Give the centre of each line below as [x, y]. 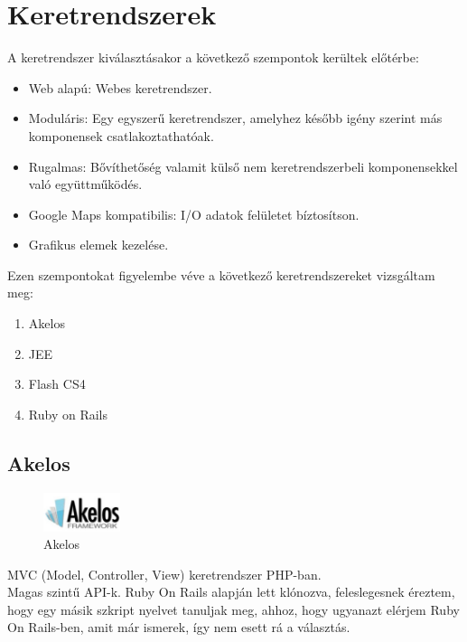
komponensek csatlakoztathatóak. [121, 135]
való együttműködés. [85, 184]
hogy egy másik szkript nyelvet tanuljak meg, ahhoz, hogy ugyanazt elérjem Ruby [233, 609]
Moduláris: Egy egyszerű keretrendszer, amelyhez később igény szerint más [235, 118]
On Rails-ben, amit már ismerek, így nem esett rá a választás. [179, 627]
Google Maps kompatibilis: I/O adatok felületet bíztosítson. [194, 214]
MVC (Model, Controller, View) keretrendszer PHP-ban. [164, 574]
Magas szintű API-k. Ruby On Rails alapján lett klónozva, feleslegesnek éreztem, [231, 592]
